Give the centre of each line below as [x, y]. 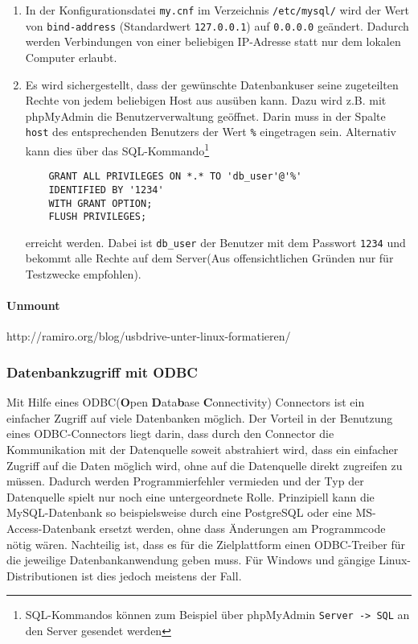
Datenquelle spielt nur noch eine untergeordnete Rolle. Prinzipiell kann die [191, 496]
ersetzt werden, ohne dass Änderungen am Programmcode [242, 528]
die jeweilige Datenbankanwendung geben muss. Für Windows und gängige [191, 560]
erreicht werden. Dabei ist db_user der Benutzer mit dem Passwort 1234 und [215, 242]
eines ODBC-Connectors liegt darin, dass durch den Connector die [170, 433]
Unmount [33, 305]
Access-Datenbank [51, 528]
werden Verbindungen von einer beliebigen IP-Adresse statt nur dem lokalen [213, 41]
